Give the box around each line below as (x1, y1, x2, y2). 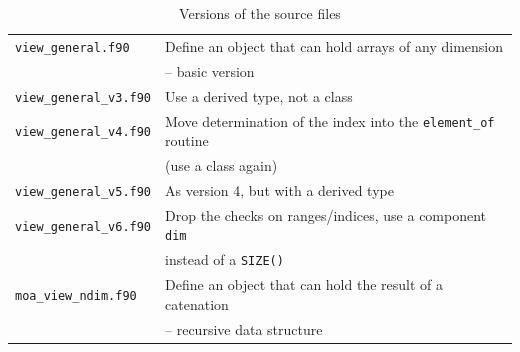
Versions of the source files (179, 3, 341, 23)
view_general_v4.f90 (15, 125, 152, 140)
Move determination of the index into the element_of (165, 110, 495, 131)
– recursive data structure (165, 318, 323, 339)
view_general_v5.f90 (15, 184, 152, 199)
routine (165, 130, 209, 151)
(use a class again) (165, 155, 278, 175)
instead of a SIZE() (165, 249, 284, 270)
